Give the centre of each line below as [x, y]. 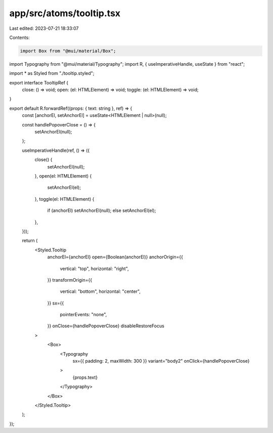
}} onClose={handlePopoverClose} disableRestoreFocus [106, 326]
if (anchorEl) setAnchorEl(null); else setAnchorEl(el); [102, 210]
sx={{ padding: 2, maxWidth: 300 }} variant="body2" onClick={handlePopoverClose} [161, 361]
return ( [30, 241]
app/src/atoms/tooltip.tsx [65, 13]
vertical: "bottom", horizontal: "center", [100, 291]
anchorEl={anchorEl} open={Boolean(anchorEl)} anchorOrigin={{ [115, 257]
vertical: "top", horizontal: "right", [94, 269]
